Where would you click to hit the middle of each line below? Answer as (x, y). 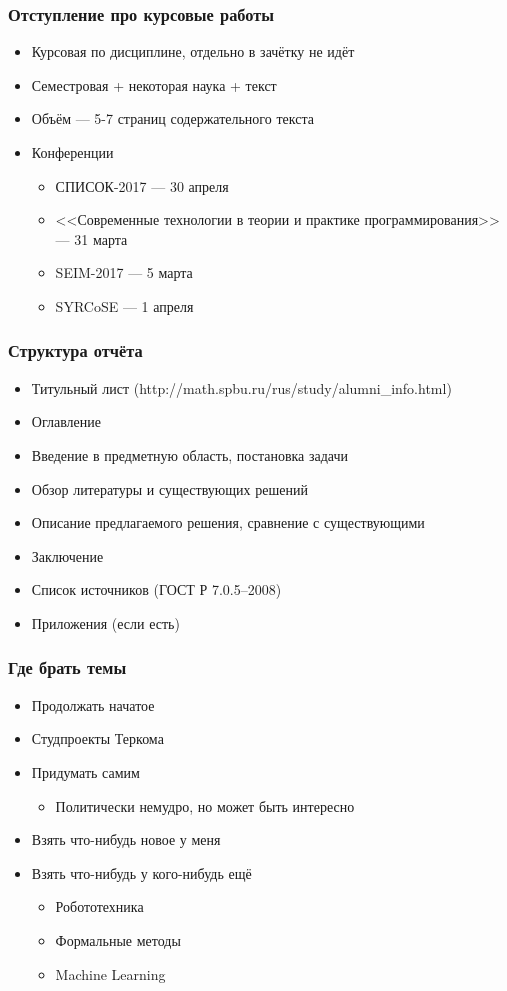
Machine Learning (110, 973)
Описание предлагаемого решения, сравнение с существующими (228, 522)
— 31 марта (91, 238)
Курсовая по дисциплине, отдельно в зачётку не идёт (193, 51)
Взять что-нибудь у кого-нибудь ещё (141, 872)
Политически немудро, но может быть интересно (205, 805)
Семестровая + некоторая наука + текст (154, 84)
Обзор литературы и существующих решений (169, 488)
